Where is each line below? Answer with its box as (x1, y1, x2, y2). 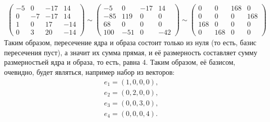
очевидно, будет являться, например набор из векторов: (4, 67, 175, 77)
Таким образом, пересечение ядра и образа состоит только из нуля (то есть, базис (4, 37, 257, 48)
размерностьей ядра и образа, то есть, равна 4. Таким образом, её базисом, (4, 57, 236, 67)
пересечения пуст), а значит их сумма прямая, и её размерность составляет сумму (4, 47, 257, 57)
